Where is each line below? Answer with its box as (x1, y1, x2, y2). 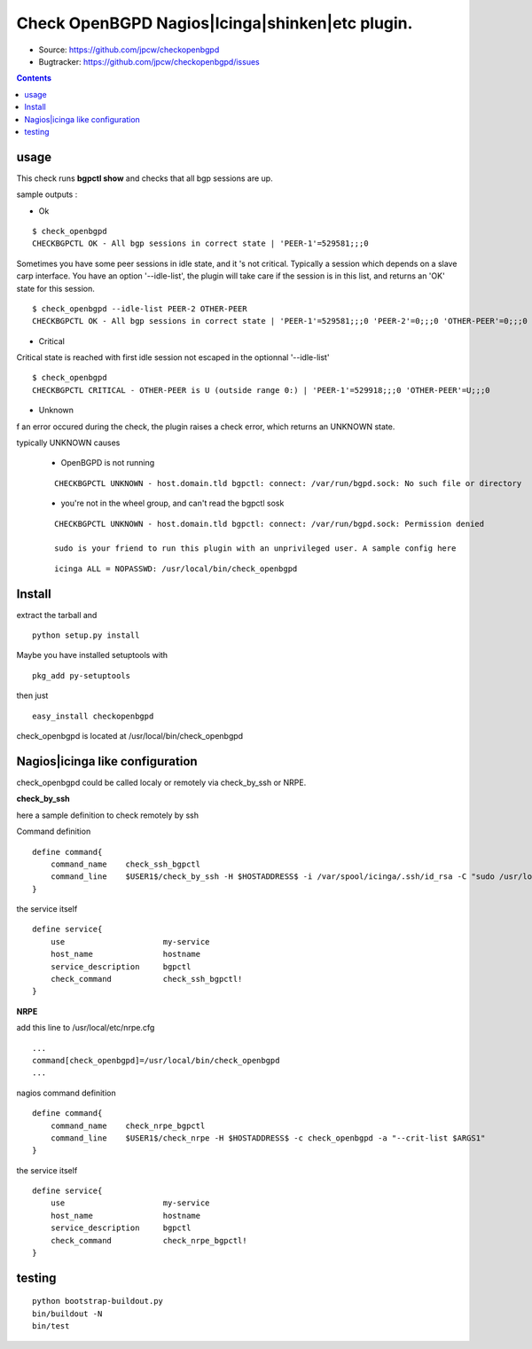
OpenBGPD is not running (60, 458, 155, 468)
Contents (16, 73, 52, 83)
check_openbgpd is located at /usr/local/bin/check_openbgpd (16, 731, 244, 741)
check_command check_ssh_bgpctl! (50, 974, 243, 984)
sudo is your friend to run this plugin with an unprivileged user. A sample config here (54, 544, 457, 553)
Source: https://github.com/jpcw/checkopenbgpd (38, 44, 220, 55)
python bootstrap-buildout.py (32, 1296, 164, 1306)
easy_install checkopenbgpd (32, 710, 154, 721)
